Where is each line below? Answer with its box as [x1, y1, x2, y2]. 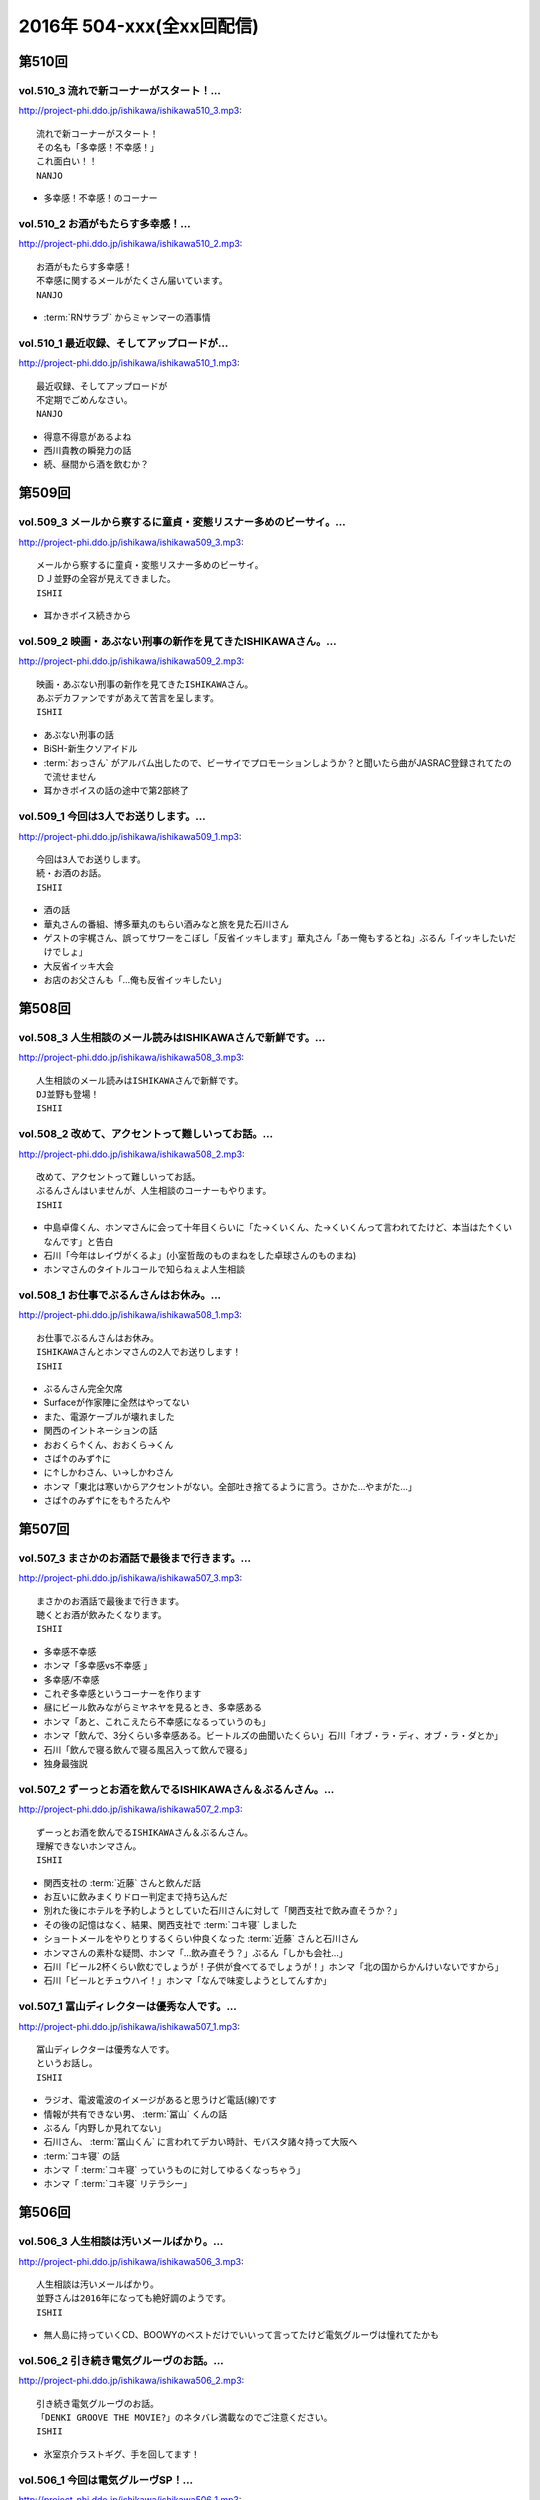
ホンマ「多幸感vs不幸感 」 [43, 1660, 153, 1672]
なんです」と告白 [43, 1235, 114, 1247]
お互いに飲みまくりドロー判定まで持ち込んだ [43, 1891, 228, 1903]
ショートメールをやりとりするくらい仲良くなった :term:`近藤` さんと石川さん [43, 1933, 359, 1945]
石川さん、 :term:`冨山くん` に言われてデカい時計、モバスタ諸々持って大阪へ [43, 2136, 358, 2148]
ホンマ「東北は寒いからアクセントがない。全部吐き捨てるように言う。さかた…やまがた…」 [43, 1480, 417, 1492]
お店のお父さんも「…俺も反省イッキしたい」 [43, 974, 227, 986]
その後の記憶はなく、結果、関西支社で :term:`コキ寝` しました [43, 1918, 298, 1930]
